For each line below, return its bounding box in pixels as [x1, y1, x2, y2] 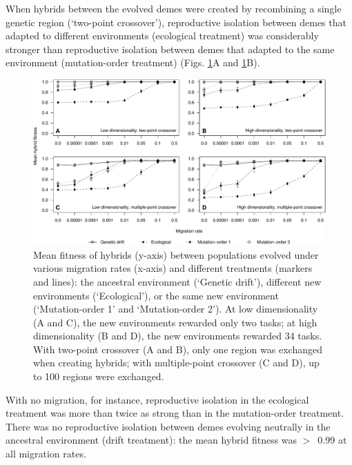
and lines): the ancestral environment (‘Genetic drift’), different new [33, 274, 322, 288]
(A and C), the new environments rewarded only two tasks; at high [33, 315, 317, 329]
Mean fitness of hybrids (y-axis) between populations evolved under [33, 247, 319, 261]
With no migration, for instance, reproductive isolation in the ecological [6, 392, 309, 406]
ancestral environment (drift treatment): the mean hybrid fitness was [6, 433, 297, 447]
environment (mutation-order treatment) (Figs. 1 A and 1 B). [6, 55, 260, 70]
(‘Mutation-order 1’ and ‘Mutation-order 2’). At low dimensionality [33, 301, 318, 316]
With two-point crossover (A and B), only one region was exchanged [33, 342, 322, 356]
